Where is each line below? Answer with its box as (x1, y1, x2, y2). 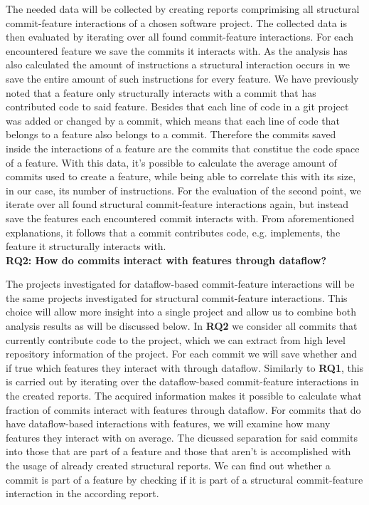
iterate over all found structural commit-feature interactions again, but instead (6, 197, 348, 212)
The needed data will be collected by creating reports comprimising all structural (6, 1, 360, 16)
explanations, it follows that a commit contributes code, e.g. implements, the (6, 224, 341, 239)
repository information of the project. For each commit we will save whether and (6, 346, 358, 361)
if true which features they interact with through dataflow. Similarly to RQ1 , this (6, 360, 364, 375)
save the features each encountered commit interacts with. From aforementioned (6, 210, 355, 225)
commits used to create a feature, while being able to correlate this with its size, (6, 169, 356, 184)
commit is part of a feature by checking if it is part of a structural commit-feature (6, 472, 363, 486)
